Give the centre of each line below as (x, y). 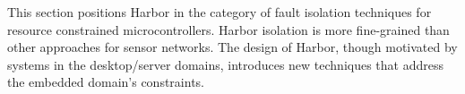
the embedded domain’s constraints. (106, 82)
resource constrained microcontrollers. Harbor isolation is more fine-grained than (228, 29)
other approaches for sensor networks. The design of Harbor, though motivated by (232, 47)
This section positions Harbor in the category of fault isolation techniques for (220, 12)
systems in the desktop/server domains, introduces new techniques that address (226, 64)
